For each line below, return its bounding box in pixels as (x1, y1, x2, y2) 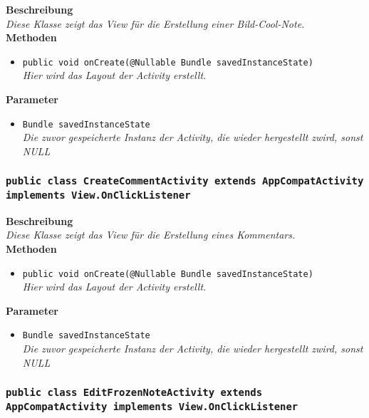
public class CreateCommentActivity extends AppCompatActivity (6, 175, 364, 187)
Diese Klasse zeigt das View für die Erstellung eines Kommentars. (6, 227, 296, 242)
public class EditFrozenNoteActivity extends (6, 387, 263, 399)
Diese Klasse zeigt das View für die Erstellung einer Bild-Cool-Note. (6, 16, 305, 31)
